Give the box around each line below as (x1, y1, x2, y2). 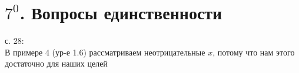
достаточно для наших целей (5, 57, 108, 69)
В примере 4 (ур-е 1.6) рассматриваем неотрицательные (5, 46, 205, 58)
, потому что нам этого (212, 46, 295, 58)
